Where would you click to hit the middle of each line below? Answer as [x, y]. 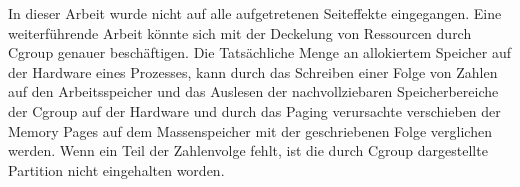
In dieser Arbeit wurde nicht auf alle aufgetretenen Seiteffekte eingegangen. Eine [255, 13]
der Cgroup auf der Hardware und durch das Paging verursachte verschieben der [254, 110]
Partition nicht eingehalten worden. [116, 169]
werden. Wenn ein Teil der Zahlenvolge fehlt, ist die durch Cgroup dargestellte [248, 150]
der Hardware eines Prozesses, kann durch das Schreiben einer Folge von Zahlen [253, 71]
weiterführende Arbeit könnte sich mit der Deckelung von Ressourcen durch [240, 32]
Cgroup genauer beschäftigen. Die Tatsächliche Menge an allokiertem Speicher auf [259, 52]
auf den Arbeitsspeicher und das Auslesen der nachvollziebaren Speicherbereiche [253, 91]
